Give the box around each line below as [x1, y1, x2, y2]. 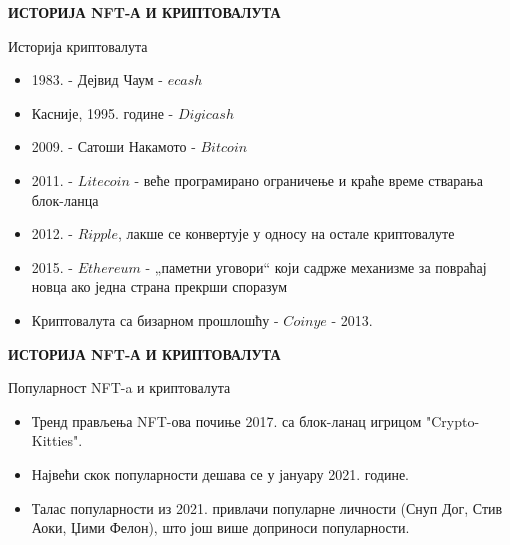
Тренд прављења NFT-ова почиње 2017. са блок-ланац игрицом [31, 410, 422, 431]
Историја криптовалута [8, 35, 148, 56]
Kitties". [31, 430, 83, 451]
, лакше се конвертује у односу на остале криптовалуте [117, 223, 455, 244]
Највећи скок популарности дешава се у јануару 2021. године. [31, 463, 409, 484]
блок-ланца [31, 189, 99, 210]
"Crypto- [425, 410, 480, 431]
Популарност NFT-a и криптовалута [8, 377, 231, 398]
